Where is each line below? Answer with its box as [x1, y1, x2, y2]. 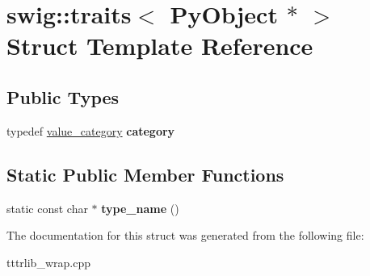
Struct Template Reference [6, 29, 313, 62]
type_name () [101, 199, 179, 216]
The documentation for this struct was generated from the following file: [6, 227, 364, 244]
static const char [6, 199, 88, 216]
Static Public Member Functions [6, 161, 284, 186]
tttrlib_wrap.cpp [6, 253, 90, 270]
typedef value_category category [6, 122, 175, 139]
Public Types [6, 84, 120, 109]
